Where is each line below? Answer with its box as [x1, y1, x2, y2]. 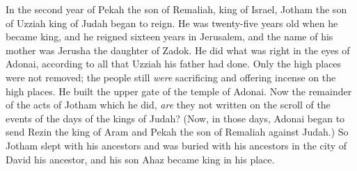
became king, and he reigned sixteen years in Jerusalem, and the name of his [6, 29, 333, 44]
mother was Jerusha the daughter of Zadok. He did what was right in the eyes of [6, 42, 350, 57]
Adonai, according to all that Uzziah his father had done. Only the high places [6, 56, 342, 71]
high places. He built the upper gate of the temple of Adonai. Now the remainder [6, 83, 352, 98]
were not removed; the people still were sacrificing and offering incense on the [6, 70, 336, 84]
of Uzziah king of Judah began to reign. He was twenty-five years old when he [6, 15, 338, 30]
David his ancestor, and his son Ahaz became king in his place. [6, 152, 275, 166]
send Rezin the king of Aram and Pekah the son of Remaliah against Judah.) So [6, 124, 349, 139]
